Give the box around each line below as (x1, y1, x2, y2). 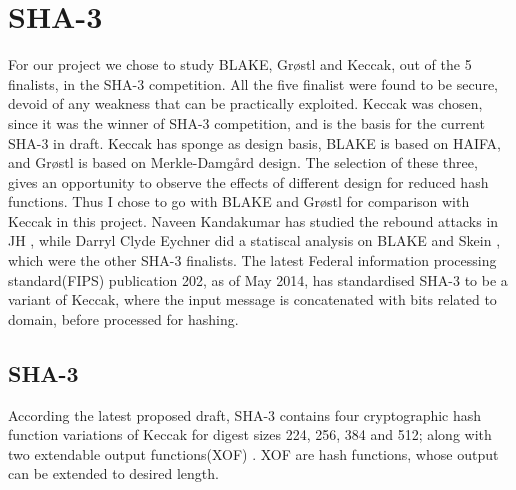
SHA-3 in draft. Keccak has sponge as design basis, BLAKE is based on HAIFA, (8, 132, 501, 153)
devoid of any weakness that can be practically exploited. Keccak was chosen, (8, 93, 483, 114)
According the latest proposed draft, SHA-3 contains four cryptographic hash (8, 404, 482, 425)
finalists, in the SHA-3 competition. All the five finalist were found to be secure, (8, 73, 498, 94)
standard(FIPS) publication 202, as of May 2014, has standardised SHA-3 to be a (8, 269, 508, 290)
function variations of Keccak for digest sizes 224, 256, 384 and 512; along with (8, 424, 492, 445)
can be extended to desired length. (8, 463, 219, 484)
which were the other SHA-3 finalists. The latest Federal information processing (8, 250, 497, 271)
